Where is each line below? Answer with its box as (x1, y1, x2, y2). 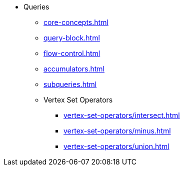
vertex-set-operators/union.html (63, 142, 169, 150)
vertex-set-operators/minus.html (63, 126, 171, 135)
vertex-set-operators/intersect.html (63, 111, 180, 119)
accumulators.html (43, 64, 104, 73)
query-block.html (43, 33, 100, 42)
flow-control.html (43, 49, 100, 57)
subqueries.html (43, 80, 97, 88)
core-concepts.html (43, 18, 108, 26)
